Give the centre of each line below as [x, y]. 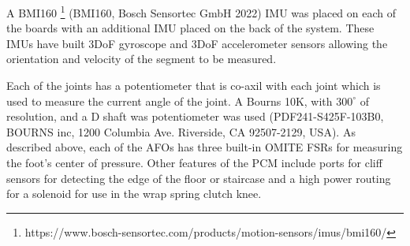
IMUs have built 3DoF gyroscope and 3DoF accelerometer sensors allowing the [197, 43]
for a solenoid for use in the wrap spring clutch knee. [134, 194]
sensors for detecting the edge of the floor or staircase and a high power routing [199, 178]
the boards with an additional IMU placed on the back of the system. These [190, 28]
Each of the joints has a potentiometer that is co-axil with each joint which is [194, 86]
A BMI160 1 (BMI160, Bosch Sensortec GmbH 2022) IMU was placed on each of [201, 11]
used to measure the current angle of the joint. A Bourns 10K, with [170, 101]
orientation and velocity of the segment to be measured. [142, 59]
